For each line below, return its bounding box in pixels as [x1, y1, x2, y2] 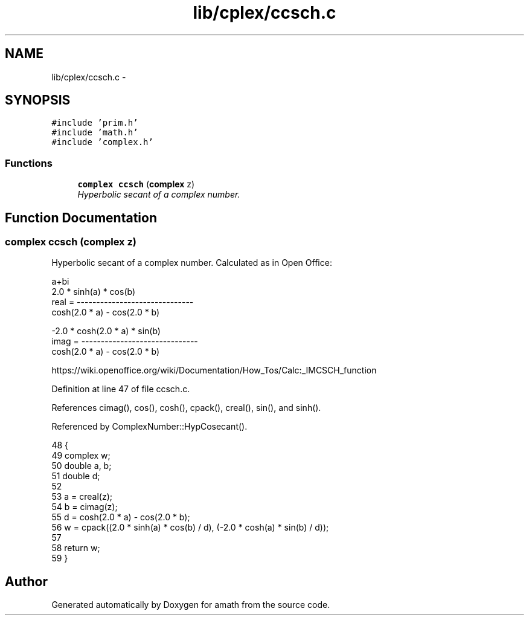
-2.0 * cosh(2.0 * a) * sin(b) [51, 326, 161, 337]
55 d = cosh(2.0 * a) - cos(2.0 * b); [51, 512, 190, 523]
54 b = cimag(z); [51, 502, 118, 512]
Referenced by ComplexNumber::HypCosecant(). [51, 421, 248, 432]
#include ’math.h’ [51, 128, 138, 138]
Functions [5, 157, 53, 169]
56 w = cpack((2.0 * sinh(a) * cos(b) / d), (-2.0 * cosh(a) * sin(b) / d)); [51, 522, 329, 533]
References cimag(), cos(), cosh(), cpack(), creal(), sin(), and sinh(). [51, 402, 321, 413]
